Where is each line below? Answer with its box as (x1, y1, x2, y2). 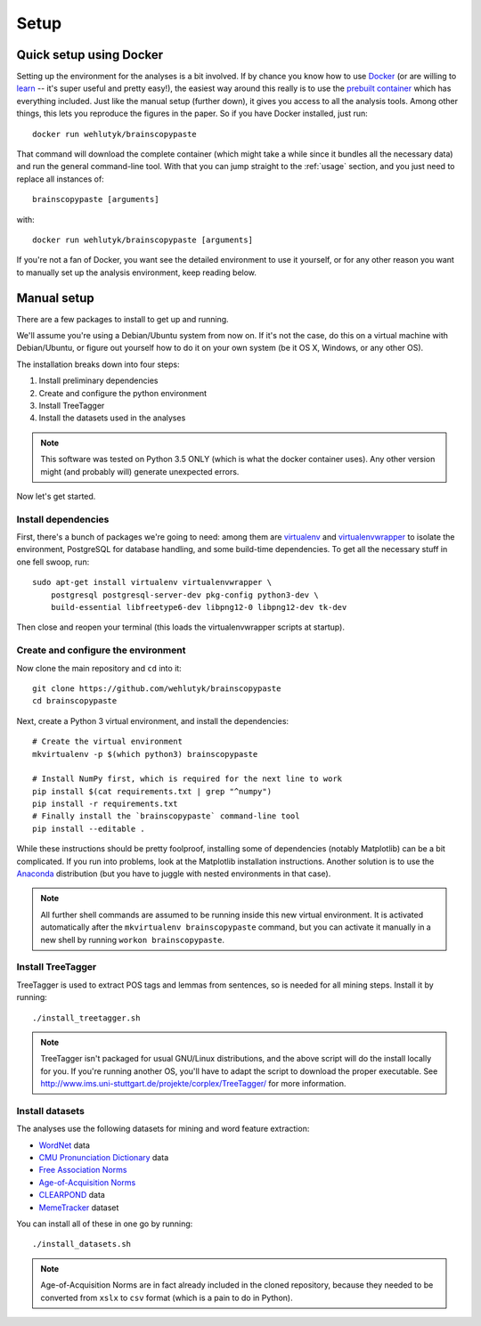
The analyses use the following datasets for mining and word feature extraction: (16, 1123, 310, 1135)
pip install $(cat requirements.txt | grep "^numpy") (32, 786, 272, 796)
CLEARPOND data (38, 1190, 106, 1200)
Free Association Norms (38, 1165, 127, 1176)
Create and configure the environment (16, 644, 186, 656)
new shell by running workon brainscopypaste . (40, 934, 224, 945)
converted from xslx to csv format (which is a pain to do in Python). (40, 1292, 293, 1303)
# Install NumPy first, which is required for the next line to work (32, 774, 343, 784)
